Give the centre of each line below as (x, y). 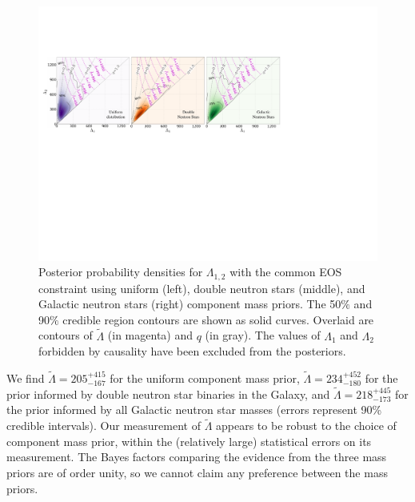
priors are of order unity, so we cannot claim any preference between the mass (197, 473)
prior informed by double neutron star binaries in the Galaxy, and (168, 394)
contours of (66, 335)
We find (26, 378)
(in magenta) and (150, 335)
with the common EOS (286, 272)
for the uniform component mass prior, (205, 378)
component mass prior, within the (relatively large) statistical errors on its (189, 441)
